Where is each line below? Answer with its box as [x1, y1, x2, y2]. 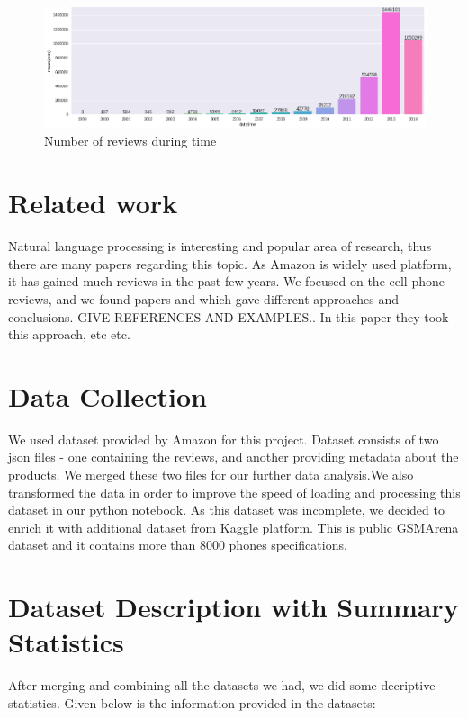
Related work [8, 184, 178, 221]
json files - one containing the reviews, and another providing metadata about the [8, 447, 459, 466]
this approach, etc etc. [8, 325, 130, 344]
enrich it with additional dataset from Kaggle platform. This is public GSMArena [8, 517, 459, 536]
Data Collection [8, 377, 207, 414]
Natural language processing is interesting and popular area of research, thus [8, 237, 432, 256]
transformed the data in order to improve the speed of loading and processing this [8, 482, 461, 501]
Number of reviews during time [44, 131, 217, 150]
